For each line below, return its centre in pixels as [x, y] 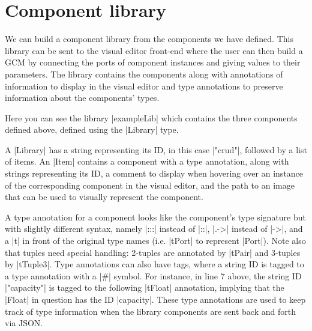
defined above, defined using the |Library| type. [92, 129]
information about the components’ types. [82, 98]
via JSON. [24, 323]
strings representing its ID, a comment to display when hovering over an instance [154, 173]
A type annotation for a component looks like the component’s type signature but [155, 217]
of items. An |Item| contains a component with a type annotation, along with [147, 161]
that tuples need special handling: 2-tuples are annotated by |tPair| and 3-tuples [153, 252]
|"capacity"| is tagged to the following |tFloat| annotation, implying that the [145, 287]
